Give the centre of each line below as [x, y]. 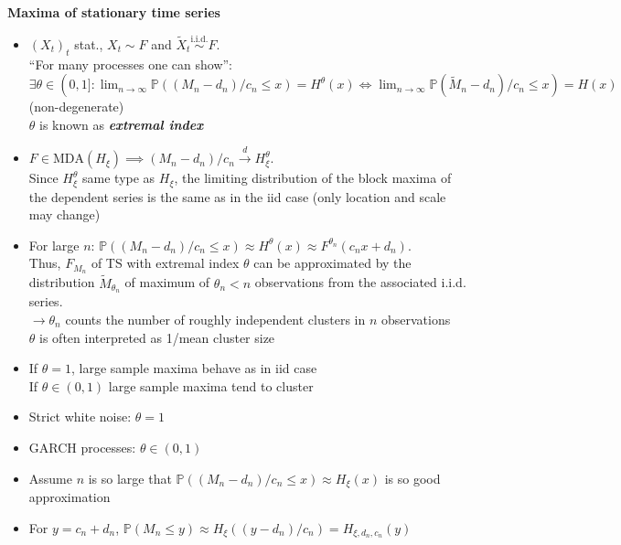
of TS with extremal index [165, 263]
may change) [64, 214]
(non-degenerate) [76, 107]
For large [54, 245]
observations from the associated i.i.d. [360, 282]
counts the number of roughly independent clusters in [215, 319]
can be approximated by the [332, 263]
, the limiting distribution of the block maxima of [313, 178]
